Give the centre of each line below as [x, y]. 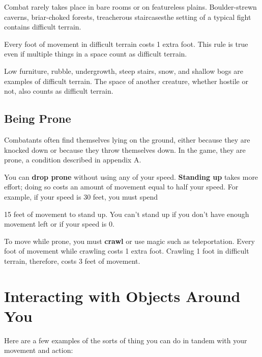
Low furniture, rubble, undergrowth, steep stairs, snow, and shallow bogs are [124, 71]
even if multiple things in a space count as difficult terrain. [96, 54]
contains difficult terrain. [43, 27]
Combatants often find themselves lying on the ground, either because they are [127, 139]
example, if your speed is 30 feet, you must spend [81, 196]
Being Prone [38, 118]
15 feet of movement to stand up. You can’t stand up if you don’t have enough [127, 214]
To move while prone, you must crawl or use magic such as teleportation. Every [129, 241]
